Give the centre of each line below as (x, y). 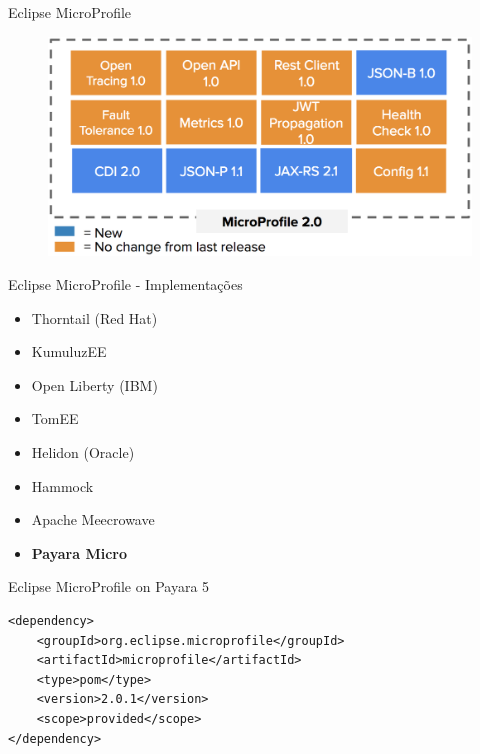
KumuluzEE (69, 351)
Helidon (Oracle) (83, 452)
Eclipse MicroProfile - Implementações (125, 284)
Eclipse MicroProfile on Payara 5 (109, 586)
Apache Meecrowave (93, 519)
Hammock (62, 485)
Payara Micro (79, 552)
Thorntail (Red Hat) (94, 317)
